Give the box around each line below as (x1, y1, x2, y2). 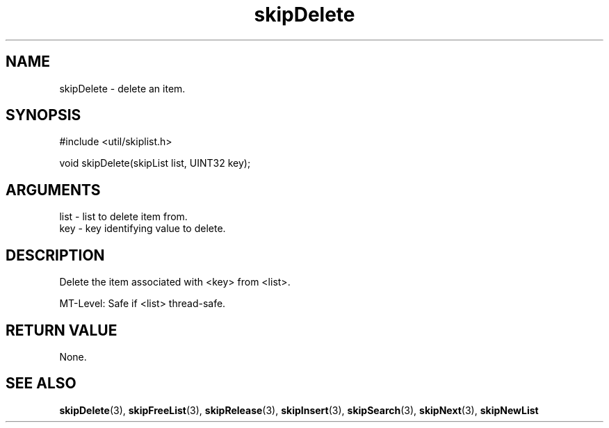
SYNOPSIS (6, 106, 81, 124)
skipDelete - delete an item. (59, 82, 186, 94)
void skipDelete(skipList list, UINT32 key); (59, 157, 251, 170)
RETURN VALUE (6, 321, 117, 339)
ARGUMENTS (6, 181, 101, 199)
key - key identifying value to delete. (59, 222, 226, 235)
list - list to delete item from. (59, 211, 188, 223)
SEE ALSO (6, 374, 76, 393)
